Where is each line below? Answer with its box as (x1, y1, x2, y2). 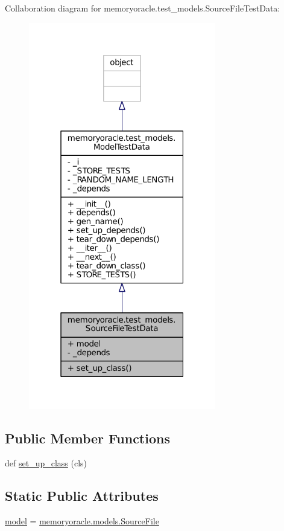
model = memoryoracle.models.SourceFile (5, 515, 159, 527)
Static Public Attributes (5, 486, 159, 505)
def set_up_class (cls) (5, 457, 87, 469)
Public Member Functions (5, 428, 170, 447)
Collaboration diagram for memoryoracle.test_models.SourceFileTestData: (5, 2, 280, 14)
